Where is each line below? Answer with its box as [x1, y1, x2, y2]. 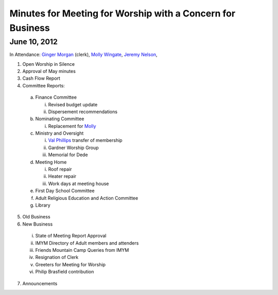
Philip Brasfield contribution [35, 269, 94, 275]
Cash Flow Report [22, 75, 60, 82]
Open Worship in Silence [22, 61, 75, 67]
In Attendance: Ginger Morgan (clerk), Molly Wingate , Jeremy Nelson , [9, 51, 158, 58]
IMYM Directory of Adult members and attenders [35, 239, 139, 246]
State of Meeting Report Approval [35, 233, 107, 239]
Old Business [22, 214, 51, 220]
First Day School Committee [35, 188, 95, 194]
